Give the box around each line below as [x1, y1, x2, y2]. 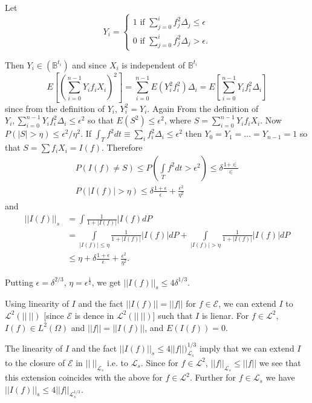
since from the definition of [5, 102, 105, 114]
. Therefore [102, 141, 143, 154]
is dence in [74, 309, 114, 321]
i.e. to [107, 356, 129, 369]
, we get [91, 275, 121, 288]
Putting [5, 275, 33, 288]
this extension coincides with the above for [5, 371, 163, 384]
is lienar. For [201, 309, 249, 321]
